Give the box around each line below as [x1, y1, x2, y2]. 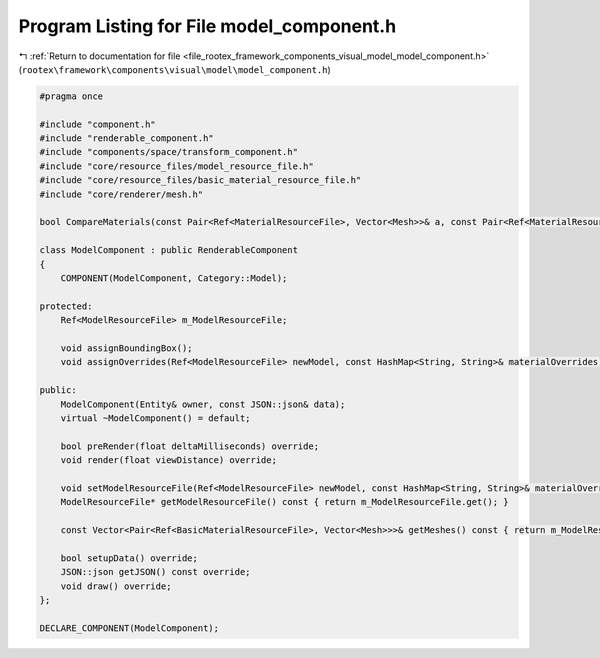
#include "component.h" [39, 118, 157, 130]
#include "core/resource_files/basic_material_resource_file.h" [39, 175, 362, 186]
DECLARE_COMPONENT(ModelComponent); [39, 622, 220, 634]
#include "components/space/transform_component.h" [39, 146, 299, 158]
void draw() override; [60, 580, 172, 592]
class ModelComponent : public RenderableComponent [39, 245, 299, 256]
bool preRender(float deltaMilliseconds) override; [60, 440, 320, 452]
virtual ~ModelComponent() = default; [60, 412, 251, 424]
